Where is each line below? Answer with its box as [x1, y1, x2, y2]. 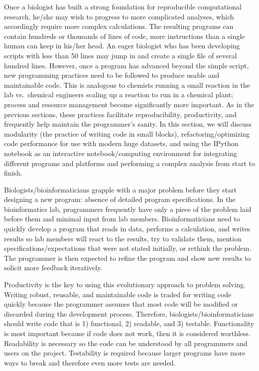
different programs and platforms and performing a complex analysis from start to [4, 158, 255, 168]
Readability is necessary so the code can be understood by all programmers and [4, 338, 248, 348]
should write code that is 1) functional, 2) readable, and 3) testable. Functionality [4, 318, 255, 329]
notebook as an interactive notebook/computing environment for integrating [4, 148, 237, 158]
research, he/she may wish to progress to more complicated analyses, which [4, 11, 234, 21]
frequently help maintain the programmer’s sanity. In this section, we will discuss [4, 119, 252, 129]
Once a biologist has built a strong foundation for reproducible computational [4, 1, 242, 11]
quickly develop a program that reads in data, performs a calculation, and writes [4, 223, 251, 234]
